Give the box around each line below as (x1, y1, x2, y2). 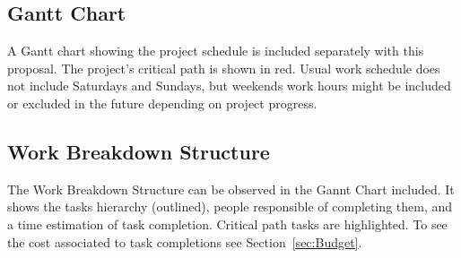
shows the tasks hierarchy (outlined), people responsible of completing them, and (7, 197, 453, 216)
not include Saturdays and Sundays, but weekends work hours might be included (7, 76, 451, 95)
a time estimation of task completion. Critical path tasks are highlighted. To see (7, 214, 448, 233)
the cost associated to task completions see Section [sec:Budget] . (7, 232, 362, 251)
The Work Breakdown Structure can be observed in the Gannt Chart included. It (7, 179, 455, 198)
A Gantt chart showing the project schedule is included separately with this (7, 41, 424, 60)
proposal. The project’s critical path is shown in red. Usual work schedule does (7, 58, 440, 77)
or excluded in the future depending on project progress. (7, 93, 317, 112)
